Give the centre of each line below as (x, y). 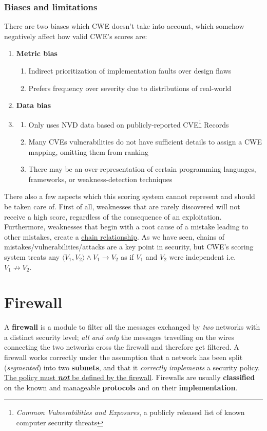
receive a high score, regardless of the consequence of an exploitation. (113, 216)
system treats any (32, 256)
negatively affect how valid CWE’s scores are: (76, 36)
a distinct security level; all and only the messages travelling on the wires (119, 337)
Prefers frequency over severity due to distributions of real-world (130, 88)
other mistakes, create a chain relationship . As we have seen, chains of (115, 236)
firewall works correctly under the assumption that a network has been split (123, 357)
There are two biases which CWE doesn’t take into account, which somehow (124, 26)
